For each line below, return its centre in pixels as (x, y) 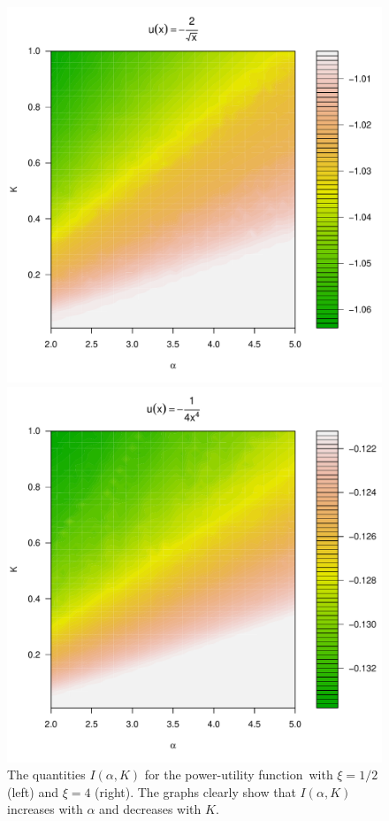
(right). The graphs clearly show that (195, 791)
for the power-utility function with (239, 775)
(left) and (33, 791)
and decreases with (150, 809)
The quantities (46, 775)
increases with (45, 809)
